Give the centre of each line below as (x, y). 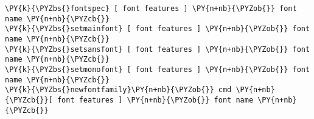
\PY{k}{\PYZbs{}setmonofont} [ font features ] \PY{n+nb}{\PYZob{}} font (158, 69)
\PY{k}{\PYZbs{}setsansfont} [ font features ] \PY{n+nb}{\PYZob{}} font (158, 49)
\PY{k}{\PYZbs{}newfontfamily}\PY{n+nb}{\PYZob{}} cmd (118, 90)
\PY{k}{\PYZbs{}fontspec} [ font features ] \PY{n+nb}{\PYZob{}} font (151, 9)
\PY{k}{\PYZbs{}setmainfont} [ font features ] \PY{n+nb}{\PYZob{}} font (158, 29)
